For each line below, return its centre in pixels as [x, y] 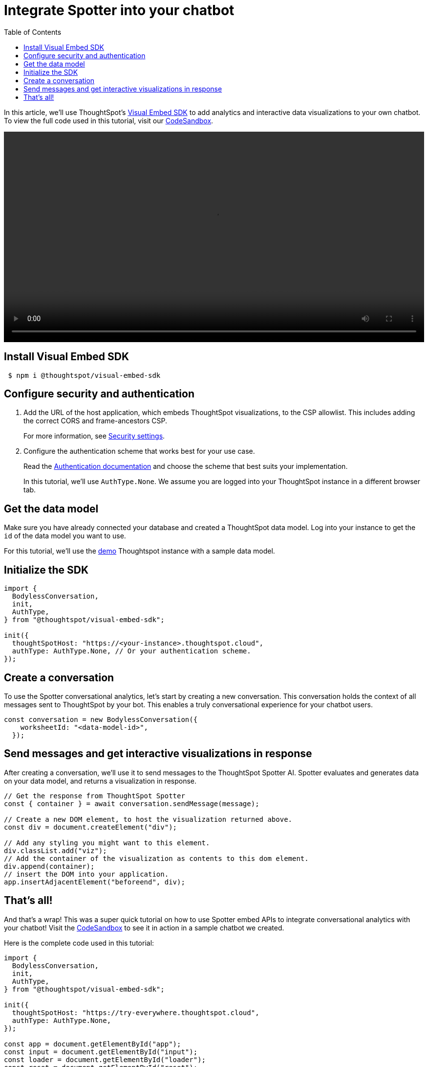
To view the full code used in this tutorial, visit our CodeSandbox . [109, 120]
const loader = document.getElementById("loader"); [105, 1059]
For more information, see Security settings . [94, 436]
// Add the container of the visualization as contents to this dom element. [156, 858]
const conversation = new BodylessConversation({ [101, 719]
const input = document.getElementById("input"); [101, 1052]
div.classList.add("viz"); [55, 850]
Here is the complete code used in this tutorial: [79, 943]
